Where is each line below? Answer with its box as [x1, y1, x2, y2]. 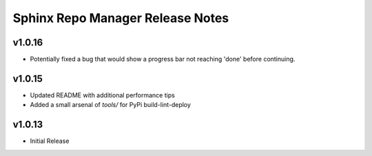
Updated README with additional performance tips [30, 90, 175, 99]
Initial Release [30, 137, 70, 145]
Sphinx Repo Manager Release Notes [12, 10, 229, 26]
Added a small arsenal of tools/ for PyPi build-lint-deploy [30, 101, 191, 109]
